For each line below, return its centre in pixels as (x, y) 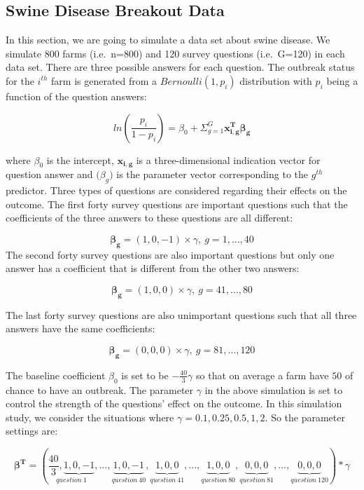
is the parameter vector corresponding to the (212, 174)
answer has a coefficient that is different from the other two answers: (153, 268)
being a (342, 80)
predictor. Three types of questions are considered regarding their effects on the (176, 190)
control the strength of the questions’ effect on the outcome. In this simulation (174, 403)
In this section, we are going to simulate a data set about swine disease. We (168, 40)
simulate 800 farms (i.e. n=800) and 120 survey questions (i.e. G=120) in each (175, 53)
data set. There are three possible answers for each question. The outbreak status (180, 67)
